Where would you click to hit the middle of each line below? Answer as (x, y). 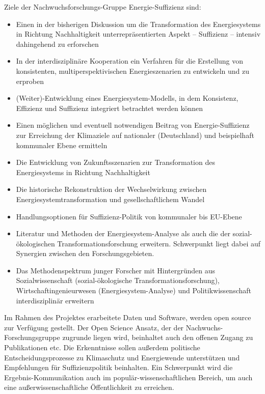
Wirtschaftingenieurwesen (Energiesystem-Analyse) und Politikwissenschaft (134, 290)
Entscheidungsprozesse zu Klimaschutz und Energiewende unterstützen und (122, 357)
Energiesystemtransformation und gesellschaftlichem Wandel (110, 199)
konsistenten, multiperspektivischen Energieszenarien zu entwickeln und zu (133, 71)
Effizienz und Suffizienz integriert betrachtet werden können (110, 108)
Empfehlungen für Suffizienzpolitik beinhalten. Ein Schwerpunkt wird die (118, 367)
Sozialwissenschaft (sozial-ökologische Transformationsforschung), (118, 280)
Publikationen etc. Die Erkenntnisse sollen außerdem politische (102, 347)
